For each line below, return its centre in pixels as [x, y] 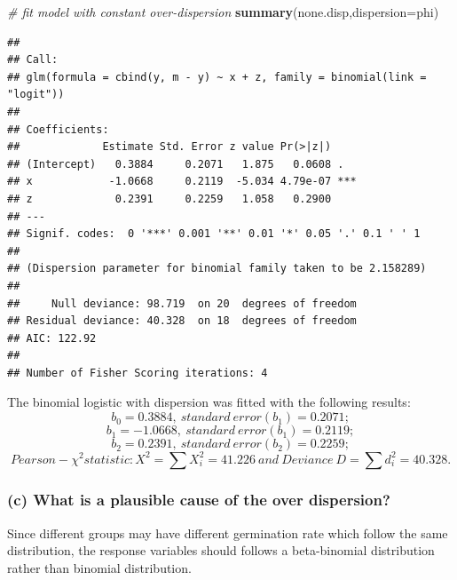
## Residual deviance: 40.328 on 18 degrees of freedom [182, 321]
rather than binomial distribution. [99, 567]
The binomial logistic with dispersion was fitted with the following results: [209, 402]
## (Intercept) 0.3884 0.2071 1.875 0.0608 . [176, 164]
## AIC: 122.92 [52, 338]
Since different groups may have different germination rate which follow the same [228, 532]
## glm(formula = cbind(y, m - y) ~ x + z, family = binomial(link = [217, 77]
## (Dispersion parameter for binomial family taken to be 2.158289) [217, 269]
